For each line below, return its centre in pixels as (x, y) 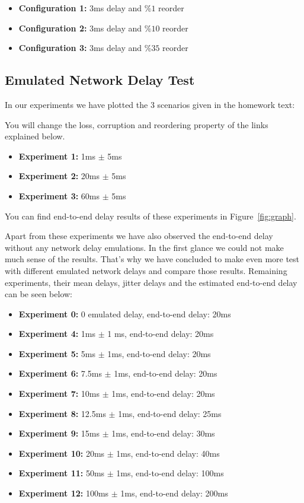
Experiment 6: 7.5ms (60, 373)
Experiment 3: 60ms (59, 195)
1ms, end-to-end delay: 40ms (168, 453)
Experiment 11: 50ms (62, 473)
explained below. (35, 136)
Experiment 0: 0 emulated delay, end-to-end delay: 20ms (125, 313)
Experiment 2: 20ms (59, 176)
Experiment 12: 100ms (64, 493)
